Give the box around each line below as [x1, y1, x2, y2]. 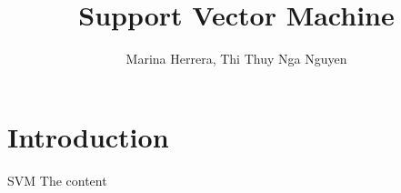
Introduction [7, 117, 169, 155]
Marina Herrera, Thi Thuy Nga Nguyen [125, 49, 347, 68]
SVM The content [7, 170, 107, 189]
